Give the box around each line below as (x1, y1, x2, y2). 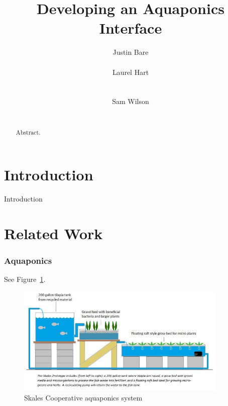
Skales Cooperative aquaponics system (24, 392, 143, 402)
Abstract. (16, 128, 41, 137)
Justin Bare (112, 47, 149, 57)
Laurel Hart (112, 66, 149, 77)
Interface (99, 18, 162, 38)
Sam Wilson (112, 96, 149, 107)
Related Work (4, 223, 103, 243)
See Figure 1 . (4, 274, 46, 284)
